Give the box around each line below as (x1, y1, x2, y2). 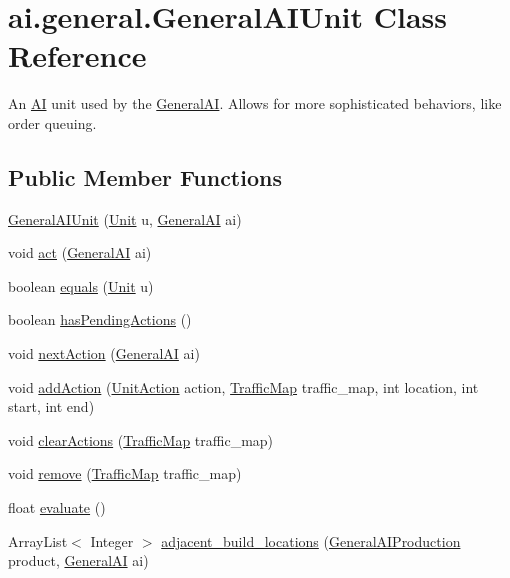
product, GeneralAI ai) (8, 550, 149, 571)
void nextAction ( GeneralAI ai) (8, 343, 200, 364)
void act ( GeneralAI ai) (8, 242, 152, 263)
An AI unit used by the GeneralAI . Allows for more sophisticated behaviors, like (8, 93, 502, 114)
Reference (8, 35, 147, 76)
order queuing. (8, 112, 97, 133)
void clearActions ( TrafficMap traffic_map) (8, 429, 274, 450)
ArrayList (8, 530, 68, 551)
